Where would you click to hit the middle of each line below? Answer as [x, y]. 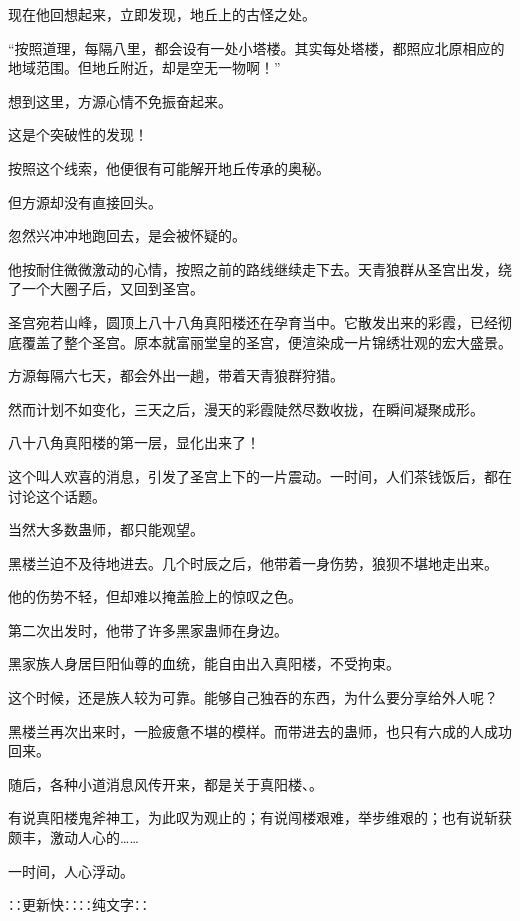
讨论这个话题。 [57, 495]
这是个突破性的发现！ [78, 134]
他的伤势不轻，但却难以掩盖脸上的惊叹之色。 [155, 596]
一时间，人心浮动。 [71, 870]
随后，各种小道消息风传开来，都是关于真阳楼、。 [165, 783]
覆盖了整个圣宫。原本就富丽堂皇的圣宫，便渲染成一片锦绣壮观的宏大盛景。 [266, 341]
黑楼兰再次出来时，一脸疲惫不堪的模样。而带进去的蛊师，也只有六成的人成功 [260, 730]
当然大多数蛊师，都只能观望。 [106, 529]
